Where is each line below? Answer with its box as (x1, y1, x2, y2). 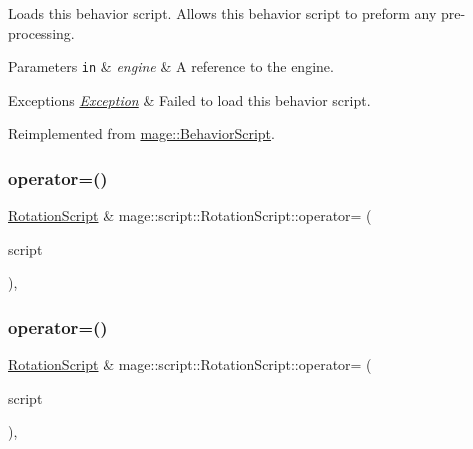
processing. (8, 22, 75, 43)
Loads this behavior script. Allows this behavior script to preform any (8, 3, 437, 23)
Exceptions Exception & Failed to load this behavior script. (8, 89, 371, 110)
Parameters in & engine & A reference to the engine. (8, 56, 334, 77)
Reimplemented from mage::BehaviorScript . (8, 123, 275, 144)
